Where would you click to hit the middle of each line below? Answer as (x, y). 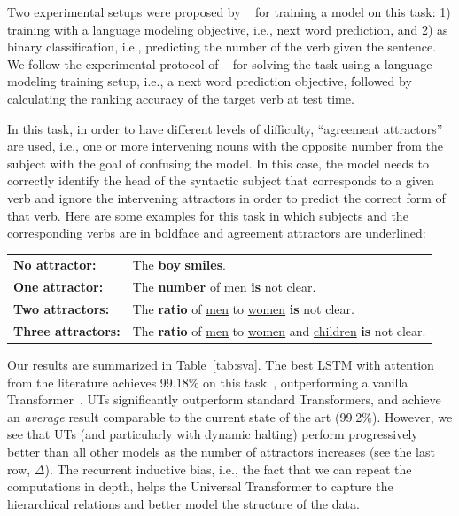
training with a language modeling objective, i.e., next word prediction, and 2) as (228, 29)
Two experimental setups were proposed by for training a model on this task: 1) (229, 12)
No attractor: (55, 265)
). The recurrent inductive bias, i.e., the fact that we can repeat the (228, 469)
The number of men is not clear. (224, 287)
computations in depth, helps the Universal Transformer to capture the (200, 486)
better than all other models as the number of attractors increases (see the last (221, 452)
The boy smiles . (179, 265)
